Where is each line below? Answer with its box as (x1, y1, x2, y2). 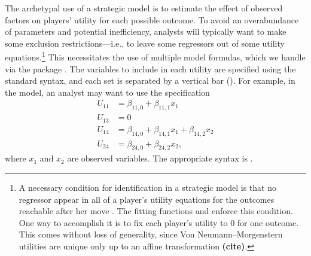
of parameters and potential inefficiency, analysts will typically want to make (5, 25, 286, 38)
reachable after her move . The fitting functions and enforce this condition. (19, 205, 293, 217)
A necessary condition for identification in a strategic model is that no (19, 181, 276, 193)
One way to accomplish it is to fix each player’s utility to (19, 216, 228, 228)
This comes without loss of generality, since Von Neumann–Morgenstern (19, 228, 283, 240)
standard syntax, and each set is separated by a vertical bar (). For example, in (5, 74, 295, 87)
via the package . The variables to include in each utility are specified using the (5, 62, 296, 75)
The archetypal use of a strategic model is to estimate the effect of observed (5, 2, 283, 14)
